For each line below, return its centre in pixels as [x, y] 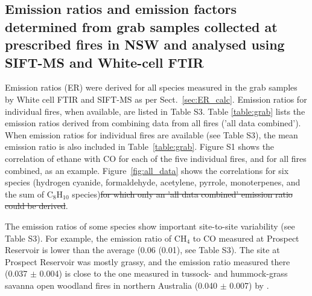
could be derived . [37, 206]
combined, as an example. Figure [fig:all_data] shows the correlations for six [147, 170]
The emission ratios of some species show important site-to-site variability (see [150, 226]
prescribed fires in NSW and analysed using [145, 44]
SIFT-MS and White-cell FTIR [104, 62]
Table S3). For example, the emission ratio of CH [96, 238]
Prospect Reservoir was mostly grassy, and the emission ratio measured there [148, 261]
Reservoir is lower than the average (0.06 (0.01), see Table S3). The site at [142, 250]
